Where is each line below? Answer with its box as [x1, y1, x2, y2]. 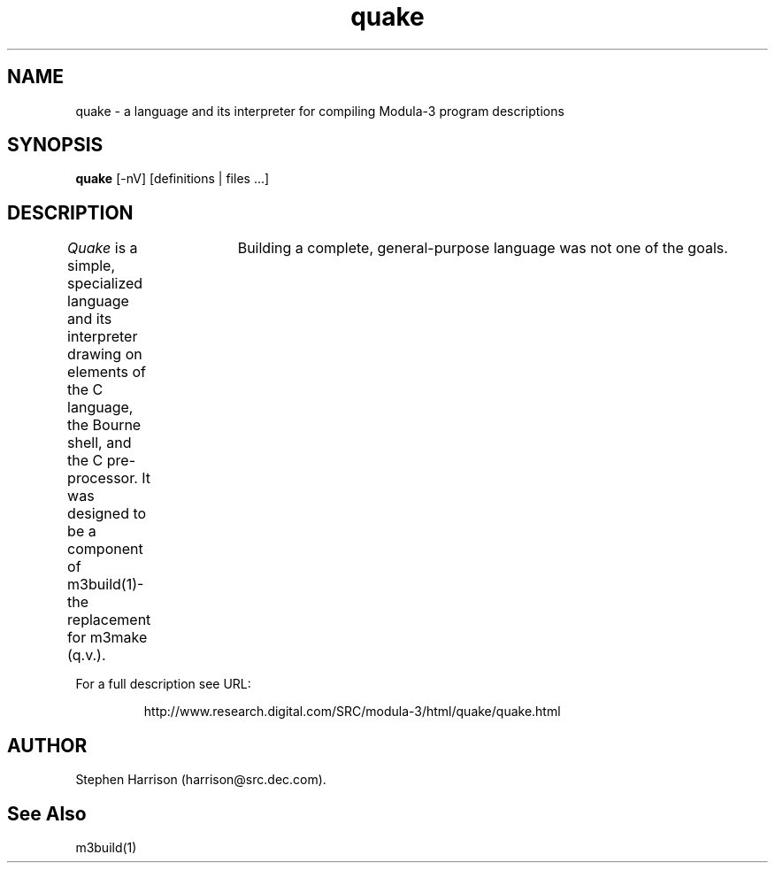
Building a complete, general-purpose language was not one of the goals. [237, 239, 728, 258]
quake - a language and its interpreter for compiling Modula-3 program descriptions [75, 103, 564, 119]
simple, [67, 257, 116, 275]
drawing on [67, 345, 142, 364]
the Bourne [67, 416, 142, 435]
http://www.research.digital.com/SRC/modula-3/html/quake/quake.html [143, 704, 561, 720]
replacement [67, 611, 151, 629]
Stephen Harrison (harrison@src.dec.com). [75, 772, 326, 788]
